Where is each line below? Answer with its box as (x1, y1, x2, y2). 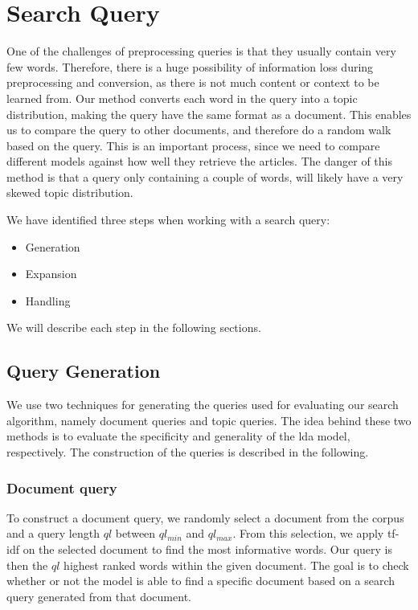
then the (6, 556, 48, 573)
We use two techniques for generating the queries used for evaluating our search (6, 396, 399, 413)
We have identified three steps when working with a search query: (6, 211, 330, 228)
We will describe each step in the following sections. (6, 319, 261, 336)
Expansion (25, 265, 77, 282)
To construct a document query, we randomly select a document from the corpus (6, 509, 404, 526)
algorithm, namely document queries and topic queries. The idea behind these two (6, 411, 412, 428)
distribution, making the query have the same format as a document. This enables (6, 105, 412, 122)
